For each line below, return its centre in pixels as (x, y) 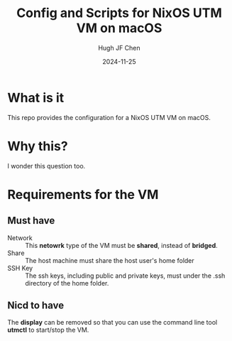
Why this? (38, 146)
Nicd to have (36, 306)
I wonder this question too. (46, 166)
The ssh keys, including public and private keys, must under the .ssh (125, 276)
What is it (36, 98)
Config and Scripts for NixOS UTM (119, 13)
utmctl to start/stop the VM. (48, 330)
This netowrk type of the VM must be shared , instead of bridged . (121, 245)
